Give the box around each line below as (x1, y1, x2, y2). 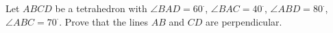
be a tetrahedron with (55, 1, 147, 15)
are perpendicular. (206, 14, 282, 28)
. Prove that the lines (59, 14, 149, 28)
